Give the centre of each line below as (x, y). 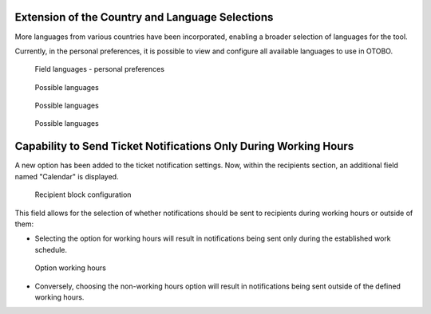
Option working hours (71, 268)
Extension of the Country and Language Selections (144, 17)
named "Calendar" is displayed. (67, 176)
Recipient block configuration (83, 194)
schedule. (51, 249)
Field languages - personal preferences (100, 69)
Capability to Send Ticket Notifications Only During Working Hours (184, 146)
